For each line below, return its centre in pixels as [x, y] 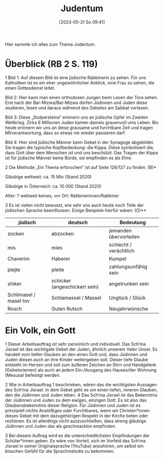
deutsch [78, 222]
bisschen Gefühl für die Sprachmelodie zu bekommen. [60, 451]
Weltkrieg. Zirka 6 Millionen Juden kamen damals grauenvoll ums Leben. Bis [82, 122]
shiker [15, 284]
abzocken [63, 233]
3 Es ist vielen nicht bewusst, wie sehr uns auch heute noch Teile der [74, 205]
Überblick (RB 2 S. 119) [51, 64]
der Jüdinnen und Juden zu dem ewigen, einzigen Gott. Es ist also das [76, 400]
